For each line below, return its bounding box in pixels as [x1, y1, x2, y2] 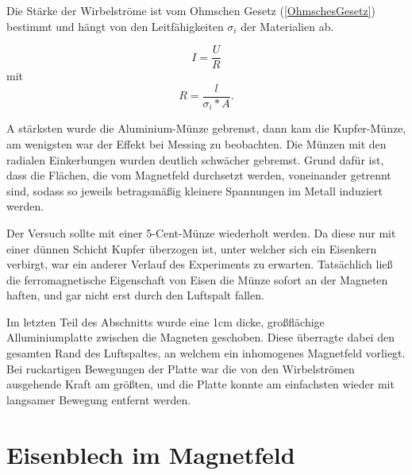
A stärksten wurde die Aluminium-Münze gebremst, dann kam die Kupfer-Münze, [6, 120, 406, 137]
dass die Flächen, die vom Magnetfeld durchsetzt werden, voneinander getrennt [6, 167, 391, 183]
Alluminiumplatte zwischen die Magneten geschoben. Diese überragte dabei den [6, 329, 395, 346]
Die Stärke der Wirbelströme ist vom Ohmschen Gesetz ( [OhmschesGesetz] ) [6, 2, 375, 18]
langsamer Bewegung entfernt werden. [6, 391, 191, 407]
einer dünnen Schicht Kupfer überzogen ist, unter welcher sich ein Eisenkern [6, 240, 377, 257]
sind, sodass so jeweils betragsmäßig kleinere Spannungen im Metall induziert [6, 182, 383, 199]
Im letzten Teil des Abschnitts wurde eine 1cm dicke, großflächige [6, 313, 325, 330]
